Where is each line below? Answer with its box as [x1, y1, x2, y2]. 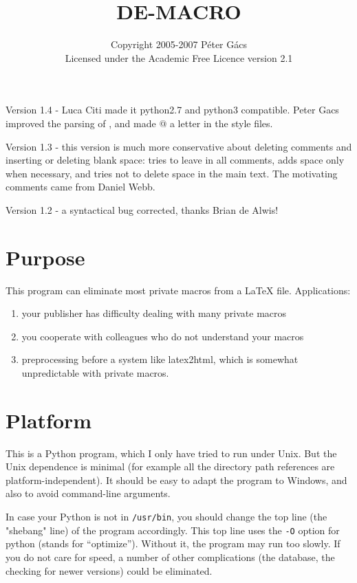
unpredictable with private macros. [21, 365, 169, 379]
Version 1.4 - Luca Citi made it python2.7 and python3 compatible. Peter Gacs [6, 102, 339, 117]
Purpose [6, 243, 85, 271]
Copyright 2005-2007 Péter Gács [111, 37, 247, 52]
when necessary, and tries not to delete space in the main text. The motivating [6, 166, 338, 180]
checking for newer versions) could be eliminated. [6, 563, 213, 577]
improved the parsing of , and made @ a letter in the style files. [6, 115, 273, 130]
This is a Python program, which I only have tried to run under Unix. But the [6, 445, 337, 460]
